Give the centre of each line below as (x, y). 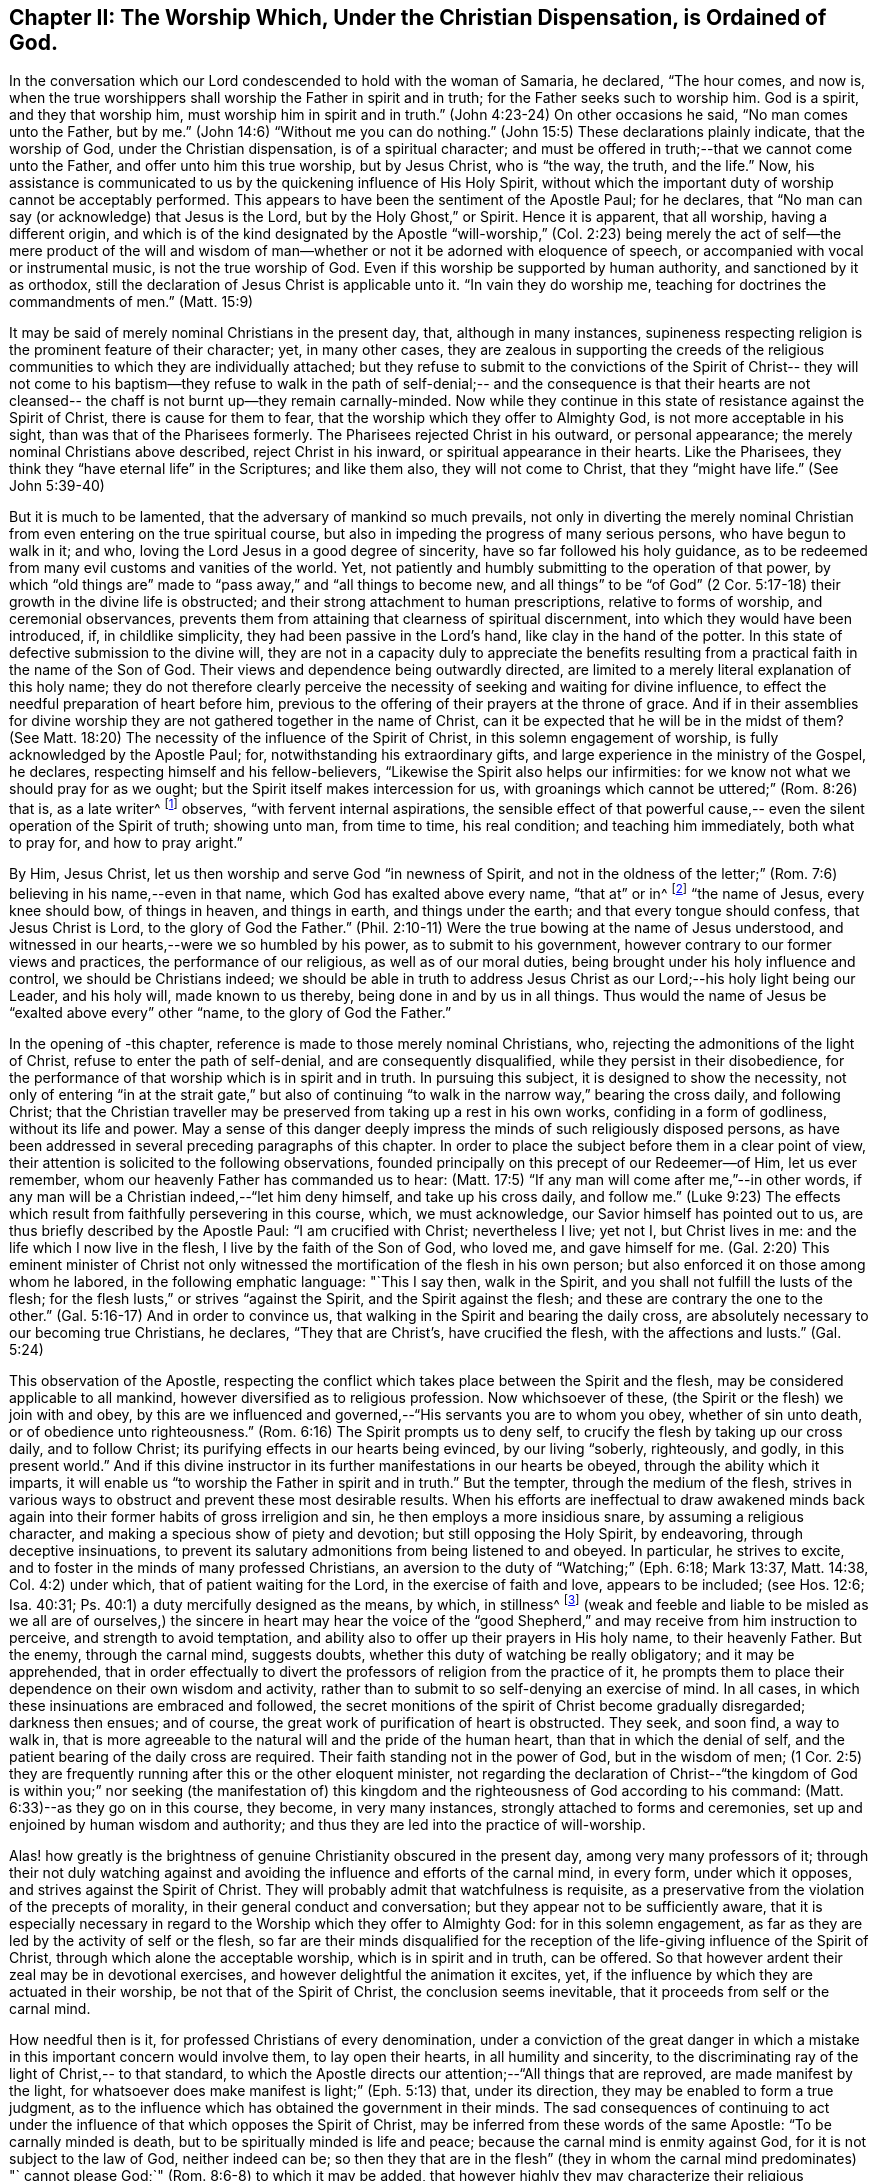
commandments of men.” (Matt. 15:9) (131, 302)
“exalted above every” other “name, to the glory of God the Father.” (230, 1012)
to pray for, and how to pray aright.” (126, 843)
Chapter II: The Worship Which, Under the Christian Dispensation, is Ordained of (418, 17)
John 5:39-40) (57, 486)
